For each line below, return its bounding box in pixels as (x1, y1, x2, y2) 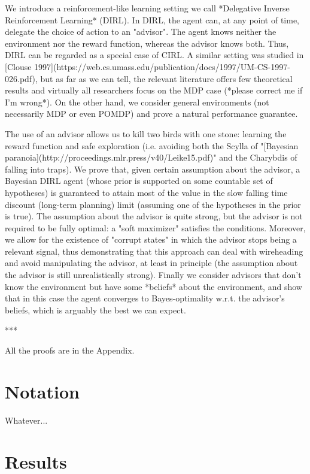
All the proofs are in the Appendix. (5, 344, 135, 357)
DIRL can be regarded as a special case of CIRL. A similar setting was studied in (5, 49, 304, 61)
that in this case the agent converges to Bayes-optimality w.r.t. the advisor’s (5, 292, 285, 304)
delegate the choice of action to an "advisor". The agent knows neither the (5, 25, 276, 38)
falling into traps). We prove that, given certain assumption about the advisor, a (5, 162, 300, 175)
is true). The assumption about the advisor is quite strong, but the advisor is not (5, 210, 303, 222)
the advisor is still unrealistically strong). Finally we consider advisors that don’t (5, 268, 302, 281)
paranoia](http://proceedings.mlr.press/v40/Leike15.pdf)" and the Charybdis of (5, 151, 297, 164)
